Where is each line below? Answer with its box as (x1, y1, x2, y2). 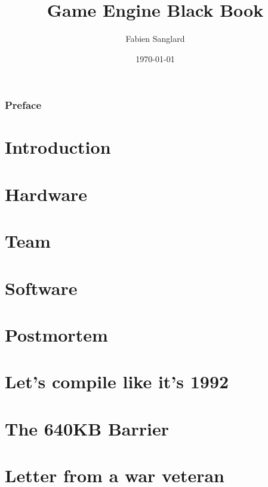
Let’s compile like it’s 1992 (5, 369, 229, 394)
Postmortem (5, 322, 108, 346)
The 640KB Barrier (5, 416, 169, 440)
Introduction (5, 135, 111, 159)
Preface (5, 98, 42, 112)
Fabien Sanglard (125, 32, 185, 45)
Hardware (5, 181, 88, 206)
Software (5, 275, 78, 300)
